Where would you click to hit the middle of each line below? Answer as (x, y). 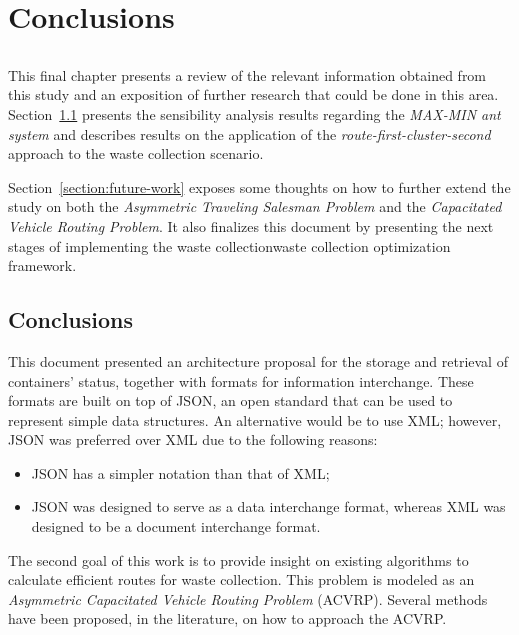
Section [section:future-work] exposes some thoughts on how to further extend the (259, 186)
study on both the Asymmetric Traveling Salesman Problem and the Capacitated (255, 206)
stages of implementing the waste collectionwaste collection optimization (229, 245)
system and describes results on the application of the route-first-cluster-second (249, 133)
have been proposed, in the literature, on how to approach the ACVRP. (227, 618)
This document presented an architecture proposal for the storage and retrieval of (258, 360)
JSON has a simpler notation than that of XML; (180, 472)
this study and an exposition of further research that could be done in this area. (253, 94)
